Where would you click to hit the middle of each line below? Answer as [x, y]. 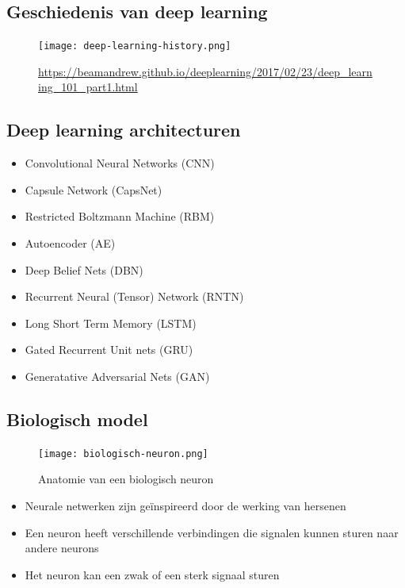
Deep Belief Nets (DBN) [84, 269]
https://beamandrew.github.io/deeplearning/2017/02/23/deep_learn [205, 71]
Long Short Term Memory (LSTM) [111, 323]
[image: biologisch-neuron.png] [123, 453]
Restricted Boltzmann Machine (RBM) [120, 216]
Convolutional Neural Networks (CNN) [120, 163]
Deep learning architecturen [124, 130]
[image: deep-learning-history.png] [135, 46]
